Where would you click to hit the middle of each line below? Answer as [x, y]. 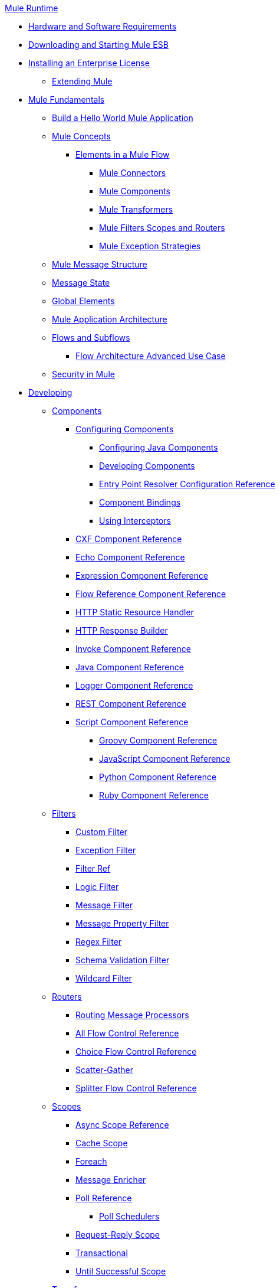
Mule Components [135, 191]
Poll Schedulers [129, 1216]
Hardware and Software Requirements [103, 26]
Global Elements [83, 301]
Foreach [91, 1161]
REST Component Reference [131, 704]
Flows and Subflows [91, 338]
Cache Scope [102, 1143]
